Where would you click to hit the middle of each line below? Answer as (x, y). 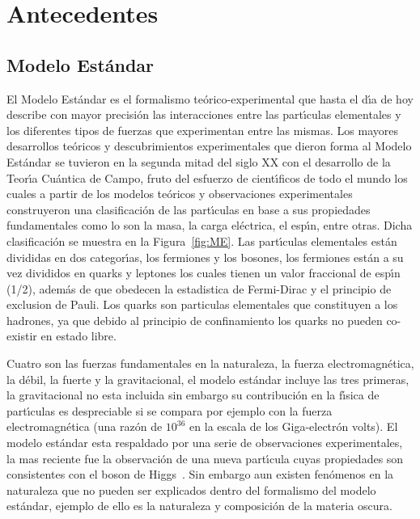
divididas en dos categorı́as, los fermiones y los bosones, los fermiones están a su (205, 257)
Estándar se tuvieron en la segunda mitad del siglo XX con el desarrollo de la (199, 161)
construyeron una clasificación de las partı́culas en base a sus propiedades (189, 209)
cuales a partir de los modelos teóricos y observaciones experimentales (180, 194)
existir (22, 336)
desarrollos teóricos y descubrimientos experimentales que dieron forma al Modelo (209, 146)
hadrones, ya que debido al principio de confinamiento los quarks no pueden (195, 320)
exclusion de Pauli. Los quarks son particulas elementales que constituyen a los (202, 304)
